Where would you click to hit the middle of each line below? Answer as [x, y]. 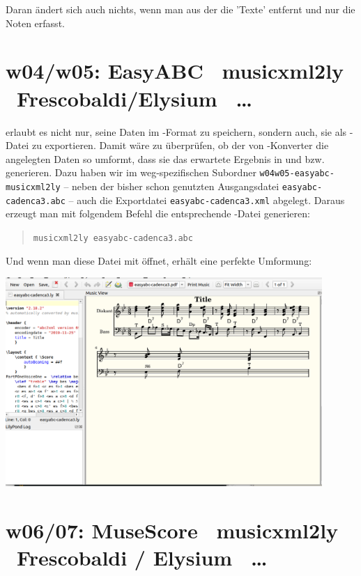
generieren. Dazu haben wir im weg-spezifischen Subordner [131, 172]
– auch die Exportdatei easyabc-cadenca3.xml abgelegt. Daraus [207, 200]
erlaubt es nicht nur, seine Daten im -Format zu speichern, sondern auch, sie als [176, 131]
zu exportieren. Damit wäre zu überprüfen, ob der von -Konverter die [180, 145]
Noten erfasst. [35, 23]
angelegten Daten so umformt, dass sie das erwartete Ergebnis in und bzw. [165, 158]
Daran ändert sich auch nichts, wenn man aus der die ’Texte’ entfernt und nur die [180, 9]
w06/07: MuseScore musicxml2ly [172, 530]
